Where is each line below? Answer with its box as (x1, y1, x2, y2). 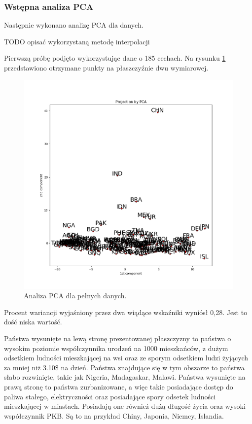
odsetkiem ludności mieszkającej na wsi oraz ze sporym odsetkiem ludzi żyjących (4, 353, 249, 363)
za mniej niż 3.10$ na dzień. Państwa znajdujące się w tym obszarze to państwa (4, 362, 245, 372)
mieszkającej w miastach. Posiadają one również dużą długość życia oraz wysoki (4, 401, 246, 411)
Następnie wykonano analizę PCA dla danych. (4, 20, 144, 30)
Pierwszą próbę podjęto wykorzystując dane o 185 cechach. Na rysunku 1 (4, 53, 226, 63)
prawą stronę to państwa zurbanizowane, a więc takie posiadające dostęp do (4, 381, 233, 391)
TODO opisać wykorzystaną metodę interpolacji (4, 36, 150, 46)
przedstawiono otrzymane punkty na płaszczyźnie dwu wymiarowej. (4, 63, 209, 72)
